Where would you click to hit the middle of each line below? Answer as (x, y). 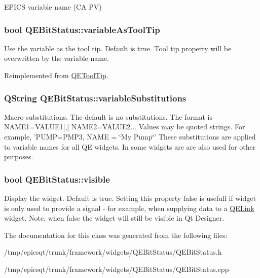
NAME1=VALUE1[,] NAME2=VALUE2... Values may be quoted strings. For (125, 127)
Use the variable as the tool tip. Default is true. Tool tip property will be (118, 48)
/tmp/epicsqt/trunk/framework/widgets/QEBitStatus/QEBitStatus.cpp (117, 269)
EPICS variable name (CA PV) (53, 7)
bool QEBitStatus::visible (57, 179)
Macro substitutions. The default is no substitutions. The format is (108, 116)
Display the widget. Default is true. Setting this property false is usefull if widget (130, 198)
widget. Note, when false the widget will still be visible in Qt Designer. (114, 218)
